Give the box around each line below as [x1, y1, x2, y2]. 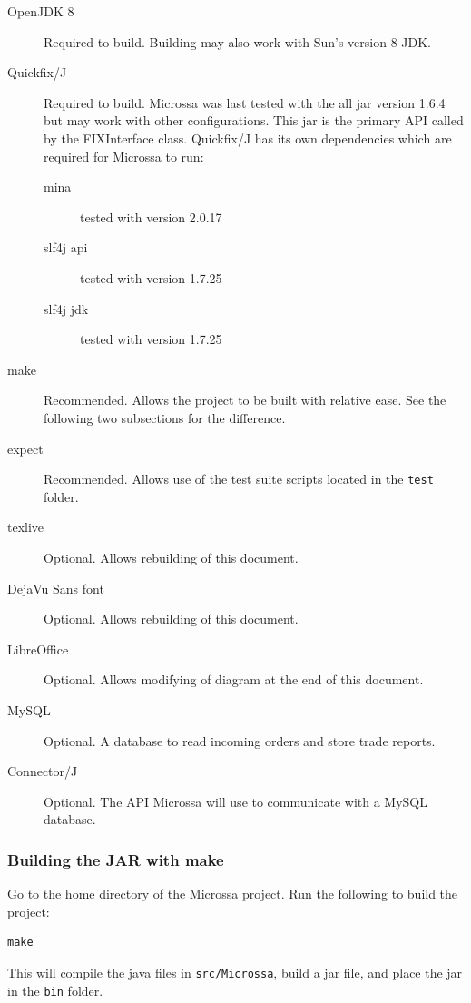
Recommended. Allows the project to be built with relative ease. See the [44, 390, 446, 409]
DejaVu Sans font [7, 578, 104, 597]
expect [7, 438, 44, 457]
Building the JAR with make [7, 848, 224, 870]
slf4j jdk [44, 299, 89, 318]
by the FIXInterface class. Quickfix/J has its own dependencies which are [44, 128, 452, 147]
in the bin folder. [7, 980, 103, 999]
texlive [7, 517, 44, 536]
